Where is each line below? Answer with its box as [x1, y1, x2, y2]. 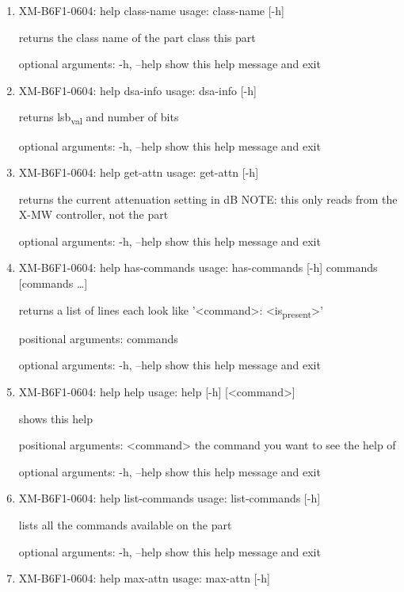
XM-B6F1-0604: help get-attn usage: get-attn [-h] [18, 164, 259, 181]
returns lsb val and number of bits [18, 109, 179, 128]
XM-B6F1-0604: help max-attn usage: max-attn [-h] [18, 570, 270, 586]
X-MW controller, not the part [18, 206, 169, 223]
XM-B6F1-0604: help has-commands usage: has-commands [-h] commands [18, 259, 378, 276]
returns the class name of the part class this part [18, 29, 256, 45]
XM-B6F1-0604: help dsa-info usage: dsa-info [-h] [18, 82, 257, 98]
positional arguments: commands [18, 330, 178, 346]
